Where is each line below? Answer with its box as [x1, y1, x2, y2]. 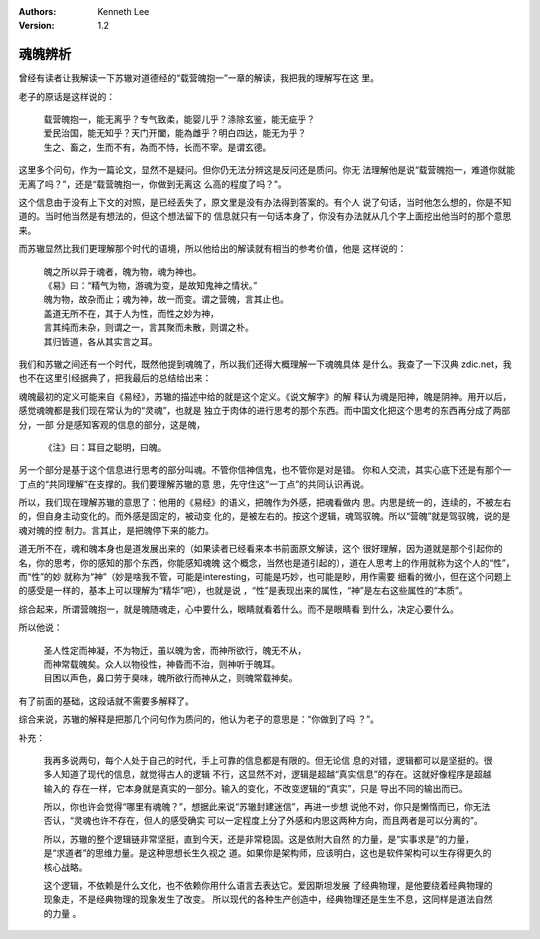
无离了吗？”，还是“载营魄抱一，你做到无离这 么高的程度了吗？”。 [18, 178, 287, 190]
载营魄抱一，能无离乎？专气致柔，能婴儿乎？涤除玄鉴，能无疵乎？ [43, 113, 315, 125]
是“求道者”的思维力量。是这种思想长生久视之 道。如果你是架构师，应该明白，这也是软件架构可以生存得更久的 [43, 847, 492, 859]
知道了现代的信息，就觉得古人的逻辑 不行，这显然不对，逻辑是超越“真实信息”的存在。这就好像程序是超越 [60, 768, 492, 780]
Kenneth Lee [97, 6, 150, 17]
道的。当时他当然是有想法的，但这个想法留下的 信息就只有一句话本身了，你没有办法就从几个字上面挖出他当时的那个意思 [18, 210, 512, 222]
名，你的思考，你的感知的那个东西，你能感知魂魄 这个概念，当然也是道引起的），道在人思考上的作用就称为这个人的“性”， [18, 556, 515, 569]
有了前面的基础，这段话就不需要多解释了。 [18, 695, 194, 707]
